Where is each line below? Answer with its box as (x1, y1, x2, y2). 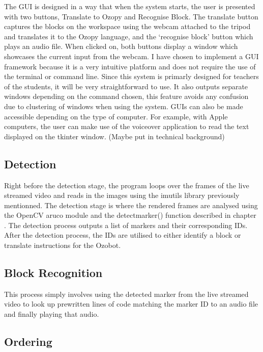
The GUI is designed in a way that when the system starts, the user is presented (4, 1, 255, 11)
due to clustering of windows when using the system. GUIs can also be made (4, 100, 243, 111)
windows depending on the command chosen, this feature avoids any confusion (4, 91, 249, 102)
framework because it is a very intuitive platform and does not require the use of (4, 61, 256, 71)
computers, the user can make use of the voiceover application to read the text (4, 121, 249, 132)
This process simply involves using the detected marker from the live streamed (4, 288, 249, 299)
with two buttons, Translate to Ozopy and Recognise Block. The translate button (4, 11, 258, 21)
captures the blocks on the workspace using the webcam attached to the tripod (4, 21, 251, 32)
